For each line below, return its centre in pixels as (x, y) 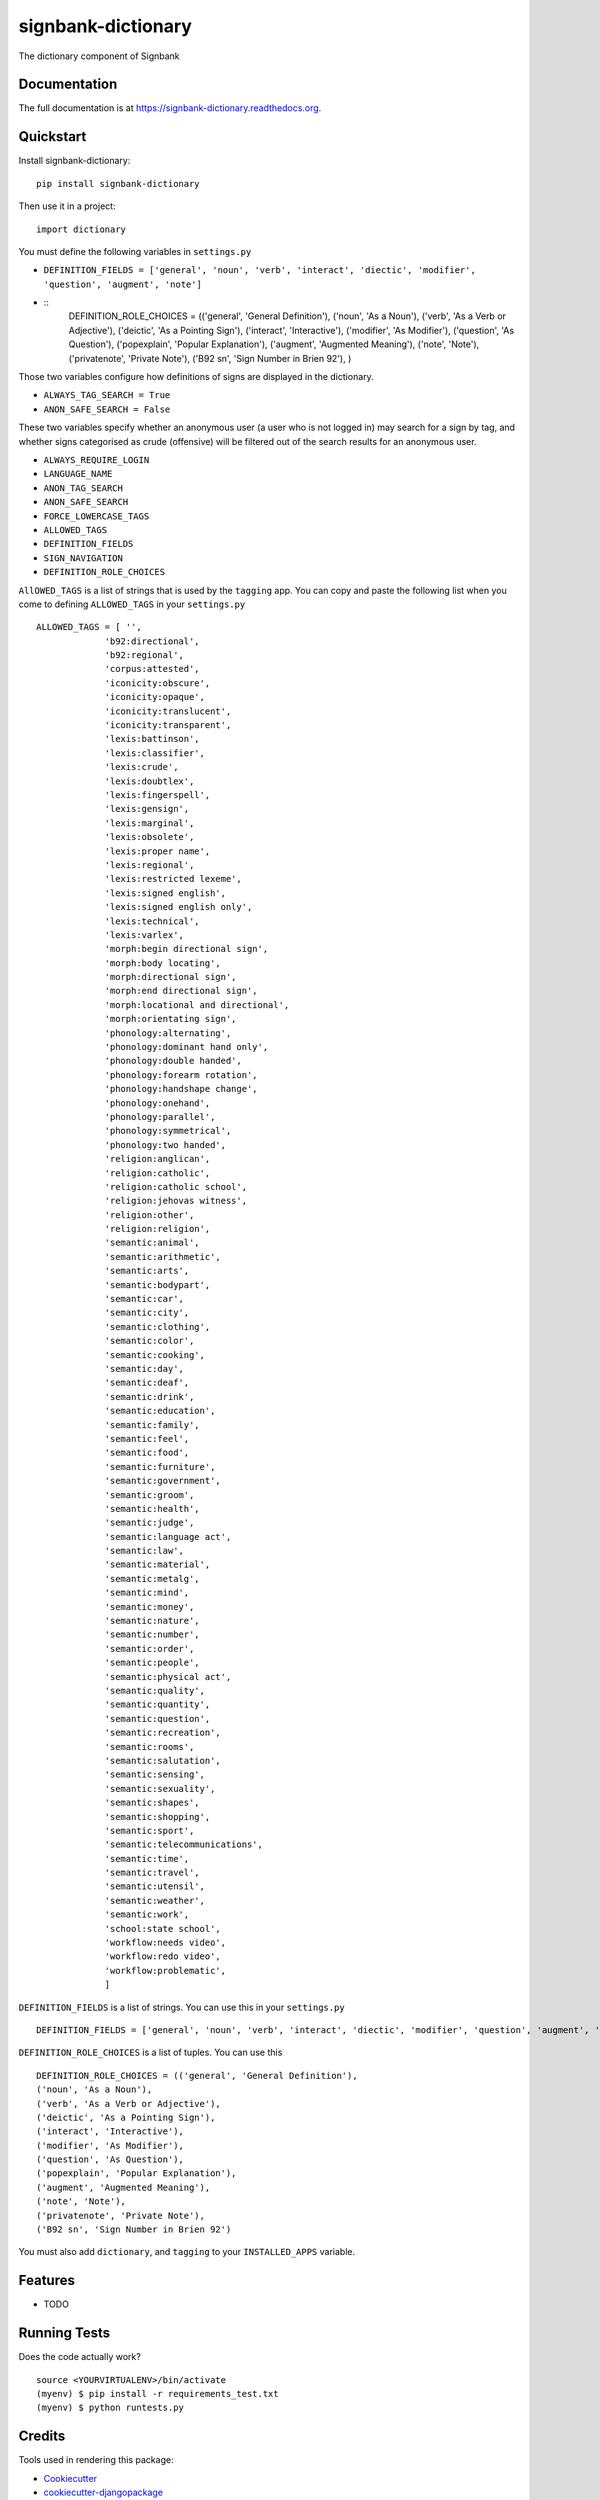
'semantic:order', (149, 1648)
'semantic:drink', (149, 1396)
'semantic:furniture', (160, 1466)
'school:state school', (163, 1928)
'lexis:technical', (152, 921)
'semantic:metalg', (152, 1578)
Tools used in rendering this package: (96, 2460)
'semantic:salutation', (163, 1760)
